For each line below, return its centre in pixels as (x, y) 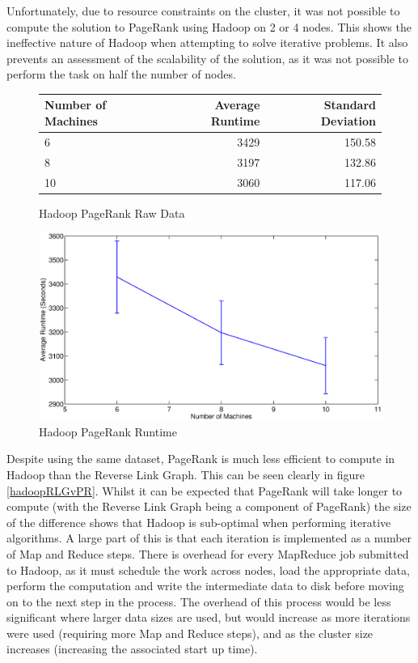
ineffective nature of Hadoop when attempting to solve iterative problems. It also (207, 42)
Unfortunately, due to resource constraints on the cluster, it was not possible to (203, 11)
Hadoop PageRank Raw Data (112, 212)
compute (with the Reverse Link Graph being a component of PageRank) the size (209, 506)
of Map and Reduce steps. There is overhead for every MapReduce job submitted (208, 553)
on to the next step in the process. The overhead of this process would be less (199, 601)
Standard (350, 105)
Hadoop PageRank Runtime (108, 431)
